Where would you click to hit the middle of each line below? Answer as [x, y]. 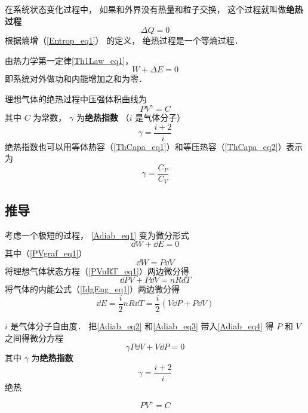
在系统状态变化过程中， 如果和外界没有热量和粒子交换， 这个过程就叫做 [146, 9]
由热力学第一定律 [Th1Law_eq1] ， [69, 60]
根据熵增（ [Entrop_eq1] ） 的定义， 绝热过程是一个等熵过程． [124, 40]
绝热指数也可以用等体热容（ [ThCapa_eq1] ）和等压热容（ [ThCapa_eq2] [141, 146]
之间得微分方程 [34, 337]
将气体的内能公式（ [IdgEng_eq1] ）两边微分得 [93, 289]
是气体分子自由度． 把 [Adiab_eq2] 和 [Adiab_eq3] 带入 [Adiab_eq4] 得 [142, 326]
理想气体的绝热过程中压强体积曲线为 [76, 98]
